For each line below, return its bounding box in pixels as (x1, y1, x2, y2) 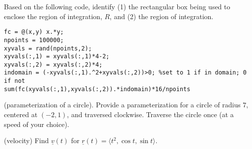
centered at (4, 109, 38, 120)
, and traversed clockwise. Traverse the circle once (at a (67, 109, 234, 120)
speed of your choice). (4, 119, 69, 129)
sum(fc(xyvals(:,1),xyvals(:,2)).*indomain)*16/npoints (4, 85, 191, 93)
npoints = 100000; (4, 36, 64, 44)
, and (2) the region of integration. (110, 11, 214, 21)
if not (4, 77, 25, 85)
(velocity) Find (4, 135, 49, 146)
